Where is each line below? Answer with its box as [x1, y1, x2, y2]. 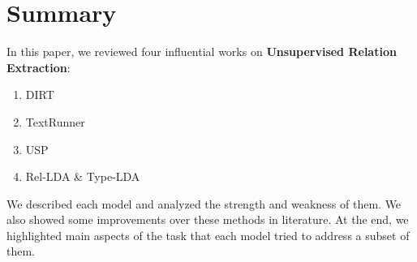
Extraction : [6, 58, 71, 75]
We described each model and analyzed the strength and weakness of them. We [6, 195, 402, 212]
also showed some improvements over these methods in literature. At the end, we [6, 211, 409, 228]
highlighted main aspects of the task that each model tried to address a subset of [6, 226, 410, 243]
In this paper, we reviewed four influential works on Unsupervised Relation [6, 43, 397, 60]
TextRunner [25, 113, 85, 130]
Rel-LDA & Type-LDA [25, 168, 140, 185]
